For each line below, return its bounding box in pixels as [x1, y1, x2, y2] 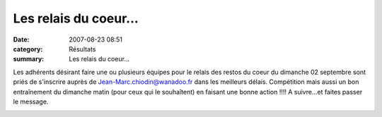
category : [13, 44, 43, 53]
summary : [13, 55, 45, 63]
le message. [13, 97, 49, 106]
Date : [13, 35, 30, 44]
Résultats [69, 44, 96, 53]
